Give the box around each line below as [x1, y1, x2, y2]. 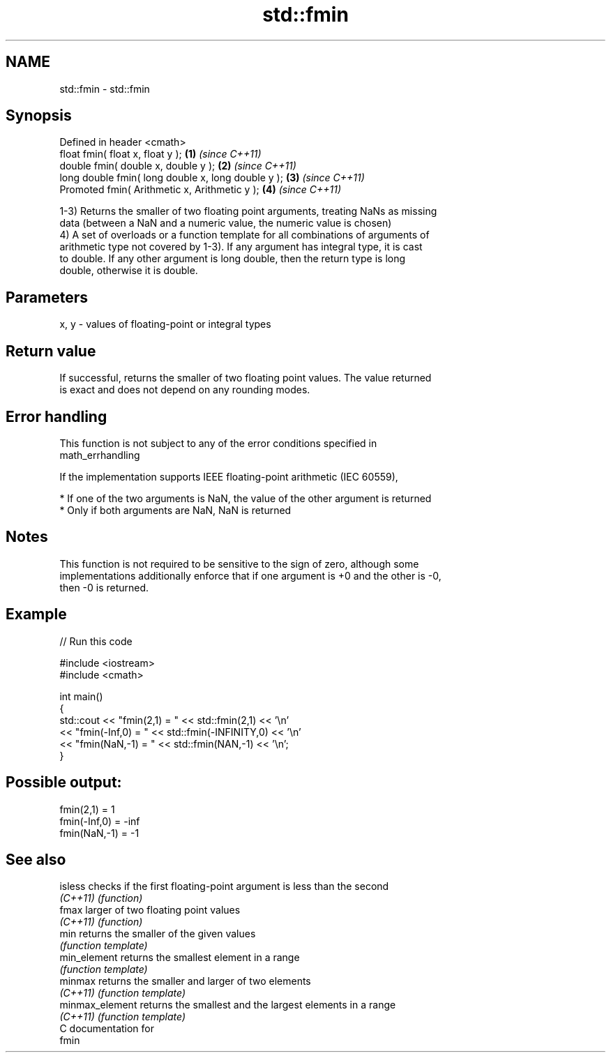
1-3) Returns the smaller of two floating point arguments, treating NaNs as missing [59, 205, 437, 218]
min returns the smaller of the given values [59, 928, 256, 940]
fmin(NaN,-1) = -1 [59, 826, 139, 839]
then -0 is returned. [59, 581, 149, 594]
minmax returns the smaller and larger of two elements [59, 975, 311, 988]
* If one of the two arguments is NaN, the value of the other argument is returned [59, 492, 432, 504]
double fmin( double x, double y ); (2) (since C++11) [59, 160, 296, 172]
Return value [6, 342, 96, 360]
